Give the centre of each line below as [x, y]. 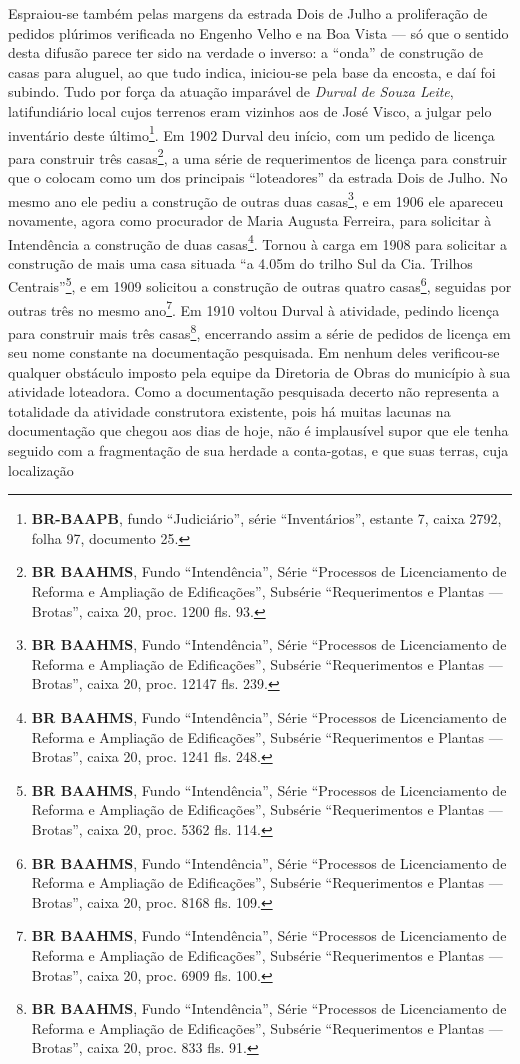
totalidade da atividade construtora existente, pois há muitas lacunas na [229, 410]
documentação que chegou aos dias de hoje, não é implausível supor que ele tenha [258, 430]
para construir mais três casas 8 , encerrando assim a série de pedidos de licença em [259, 331]
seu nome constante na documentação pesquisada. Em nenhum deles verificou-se [254, 352]
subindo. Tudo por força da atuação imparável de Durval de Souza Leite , [231, 91]
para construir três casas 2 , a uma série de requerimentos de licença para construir [258, 156]
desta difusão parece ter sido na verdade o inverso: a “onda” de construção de [245, 52]
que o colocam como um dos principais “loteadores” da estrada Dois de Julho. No [258, 177]
